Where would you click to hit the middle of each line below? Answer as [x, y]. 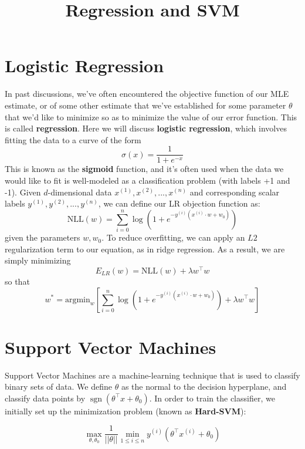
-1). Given [23, 192]
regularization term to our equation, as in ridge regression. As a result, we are [145, 249]
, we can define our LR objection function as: [179, 203]
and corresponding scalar [235, 192]
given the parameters [43, 237]
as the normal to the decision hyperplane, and [204, 386]
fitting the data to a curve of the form [73, 139]
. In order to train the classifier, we [212, 398]
